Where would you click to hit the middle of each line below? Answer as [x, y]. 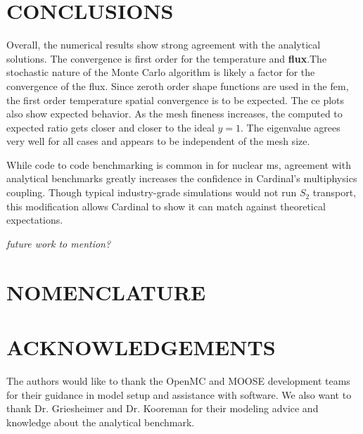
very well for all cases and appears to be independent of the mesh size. [158, 141]
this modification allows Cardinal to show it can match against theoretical [166, 206]
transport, [335, 192]
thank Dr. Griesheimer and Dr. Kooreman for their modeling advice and [163, 408]
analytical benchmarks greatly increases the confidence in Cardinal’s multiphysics [182, 178]
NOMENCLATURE [106, 292]
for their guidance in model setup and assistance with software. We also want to [179, 394]
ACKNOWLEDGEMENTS [141, 347]
